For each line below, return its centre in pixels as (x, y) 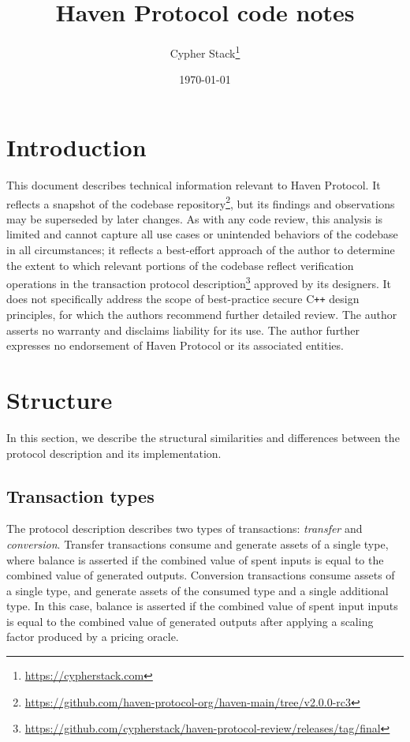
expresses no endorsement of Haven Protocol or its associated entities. (175, 345)
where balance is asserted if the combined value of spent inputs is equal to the (195, 559)
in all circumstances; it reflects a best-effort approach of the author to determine (201, 249)
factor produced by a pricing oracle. (93, 637)
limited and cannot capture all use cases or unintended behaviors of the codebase (202, 234)
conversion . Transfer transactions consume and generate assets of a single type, (198, 543)
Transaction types (80, 495)
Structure (60, 399)
